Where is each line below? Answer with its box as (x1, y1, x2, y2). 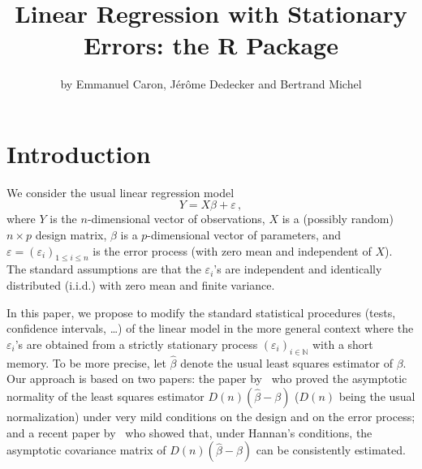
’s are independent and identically (213, 260, 382, 278)
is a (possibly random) (282, 210, 394, 227)
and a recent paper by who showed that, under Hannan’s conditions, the (6, 424, 372, 441)
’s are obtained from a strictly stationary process (15, 335, 258, 352)
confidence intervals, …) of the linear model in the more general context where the (6, 320, 414, 337)
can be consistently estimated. (256, 441, 406, 458)
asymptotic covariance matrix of (6, 441, 166, 458)
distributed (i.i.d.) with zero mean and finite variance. (6, 277, 275, 294)
